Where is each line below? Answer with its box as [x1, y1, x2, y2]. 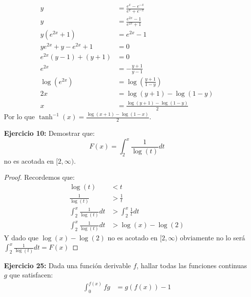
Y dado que [4, 232, 39, 242]
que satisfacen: [9, 270, 53, 280]
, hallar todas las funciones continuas [136, 260, 247, 270]
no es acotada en [4, 155, 54, 166]
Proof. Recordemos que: [4, 172, 75, 182]
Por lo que [4, 111, 35, 122]
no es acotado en [107, 232, 158, 242]
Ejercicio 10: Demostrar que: [4, 127, 95, 138]
